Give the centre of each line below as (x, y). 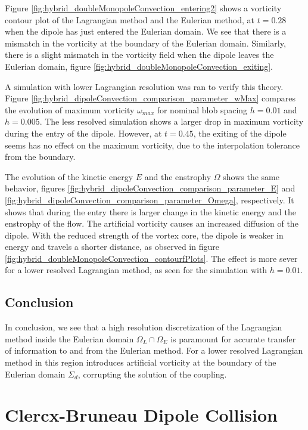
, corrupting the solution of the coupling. (152, 374)
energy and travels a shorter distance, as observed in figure (112, 247)
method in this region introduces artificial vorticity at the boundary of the (141, 362)
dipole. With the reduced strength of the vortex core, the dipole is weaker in (144, 235)
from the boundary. (40, 157)
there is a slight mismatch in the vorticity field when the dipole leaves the (139, 55)
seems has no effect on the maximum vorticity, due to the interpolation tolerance (152, 145)
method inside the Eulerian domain (69, 338)
